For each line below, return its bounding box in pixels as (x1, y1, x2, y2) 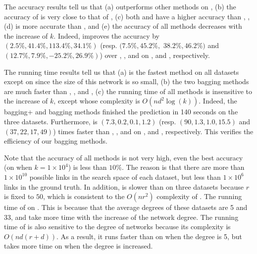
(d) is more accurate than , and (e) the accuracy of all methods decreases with (4, 21, 242, 31)
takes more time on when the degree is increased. (4, 241, 153, 251)
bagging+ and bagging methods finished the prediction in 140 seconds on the (4, 106, 238, 117)
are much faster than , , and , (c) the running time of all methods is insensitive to (4, 86, 252, 96)
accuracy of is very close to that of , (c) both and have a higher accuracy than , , (4, 11, 250, 21)
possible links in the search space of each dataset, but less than (29, 171, 221, 182)
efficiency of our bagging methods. (4, 136, 107, 146)
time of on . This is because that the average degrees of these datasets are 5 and (4, 202, 248, 212)
